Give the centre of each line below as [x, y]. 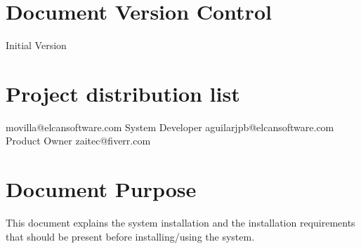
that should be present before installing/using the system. [130, 236]
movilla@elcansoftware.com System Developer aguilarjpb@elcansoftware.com [170, 127]
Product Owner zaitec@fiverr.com [78, 141]
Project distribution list [123, 93]
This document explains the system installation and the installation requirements [180, 223]
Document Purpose [101, 189]
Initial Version [36, 45]
